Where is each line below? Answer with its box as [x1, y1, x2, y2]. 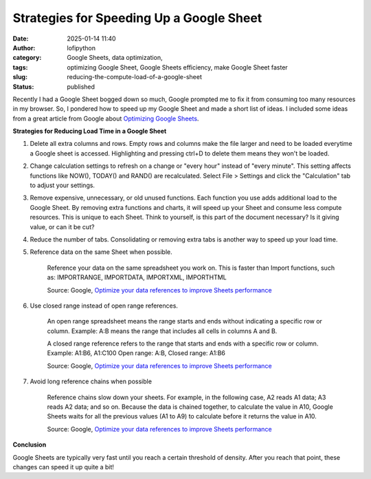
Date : [12, 34, 29, 43]
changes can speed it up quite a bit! [12, 463, 115, 471]
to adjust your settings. [30, 181, 95, 189]
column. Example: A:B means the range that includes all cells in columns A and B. [47, 327, 278, 335]
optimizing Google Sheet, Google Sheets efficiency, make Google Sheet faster [67, 63, 288, 72]
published [67, 83, 95, 91]
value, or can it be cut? [30, 222, 95, 231]
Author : [12, 43, 36, 52]
